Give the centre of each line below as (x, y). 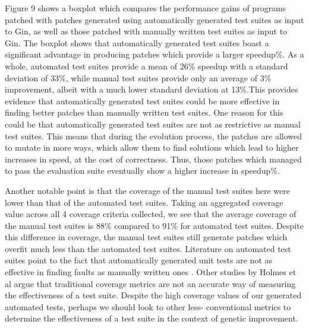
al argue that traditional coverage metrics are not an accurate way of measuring (150, 283)
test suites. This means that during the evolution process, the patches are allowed (154, 136)
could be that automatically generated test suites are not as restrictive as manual (153, 124)
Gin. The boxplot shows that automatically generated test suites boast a (137, 42)
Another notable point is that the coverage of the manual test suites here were (147, 190)
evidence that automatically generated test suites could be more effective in (142, 101)
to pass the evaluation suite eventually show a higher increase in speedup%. (142, 171)
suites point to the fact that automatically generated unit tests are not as (139, 260)
